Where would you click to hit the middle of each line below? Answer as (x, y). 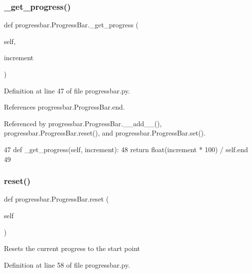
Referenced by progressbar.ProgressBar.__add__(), (83, 123)
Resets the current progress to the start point (72, 248)
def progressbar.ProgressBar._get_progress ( (71, 25)
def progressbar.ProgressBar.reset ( (57, 199)
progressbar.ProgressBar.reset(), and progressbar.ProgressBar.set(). (105, 133)
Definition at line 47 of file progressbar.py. (67, 90)
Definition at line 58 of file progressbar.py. (67, 264)
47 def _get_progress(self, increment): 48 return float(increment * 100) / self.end (126, 149)
